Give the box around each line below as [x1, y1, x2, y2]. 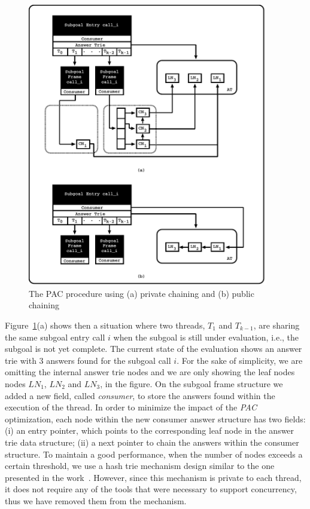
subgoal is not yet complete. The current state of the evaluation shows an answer [5, 342, 302, 355]
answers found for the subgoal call [46, 354, 171, 366]
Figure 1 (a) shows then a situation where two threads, [5, 319, 205, 332]
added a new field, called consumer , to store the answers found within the [5, 389, 275, 401]
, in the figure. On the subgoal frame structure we [100, 377, 283, 390]
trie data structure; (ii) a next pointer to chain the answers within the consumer [5, 436, 299, 448]
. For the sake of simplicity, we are [177, 354, 303, 366]
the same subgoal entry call [5, 330, 105, 343]
